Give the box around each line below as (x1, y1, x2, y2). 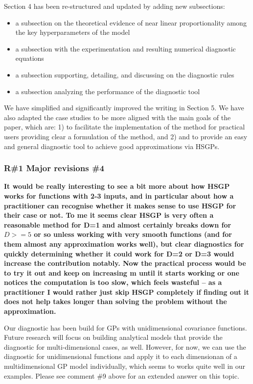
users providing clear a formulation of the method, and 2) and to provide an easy (4, 131, 248, 141)
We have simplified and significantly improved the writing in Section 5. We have (4, 102, 244, 113)
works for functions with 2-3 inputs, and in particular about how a (4, 190, 234, 201)
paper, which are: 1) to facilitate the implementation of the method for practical (4, 122, 245, 132)
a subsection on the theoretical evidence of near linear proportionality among (15, 17, 247, 27)
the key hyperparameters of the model (15, 27, 130, 37)
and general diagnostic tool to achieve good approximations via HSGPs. (4, 141, 220, 151)
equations (15, 53, 44, 63)
